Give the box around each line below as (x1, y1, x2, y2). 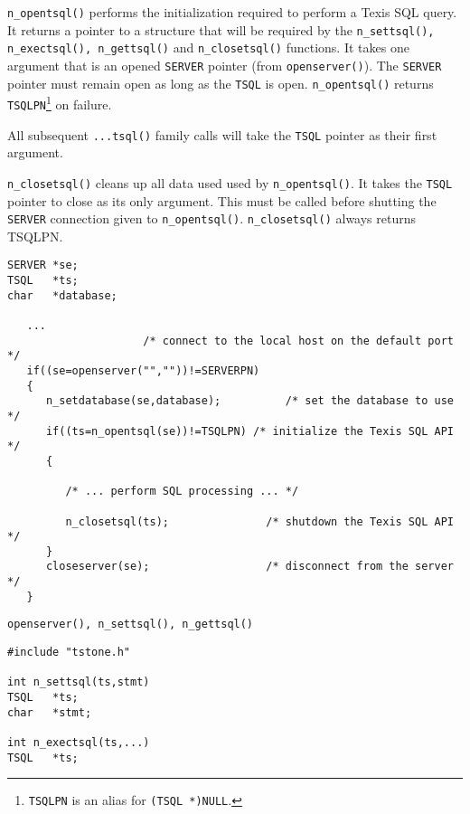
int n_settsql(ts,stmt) (7, 676, 150, 689)
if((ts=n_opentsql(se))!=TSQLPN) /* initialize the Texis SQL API (45, 424, 454, 438)
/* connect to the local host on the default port (143, 334, 454, 347)
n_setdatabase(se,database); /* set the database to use (45, 394, 454, 408)
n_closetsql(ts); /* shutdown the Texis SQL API (65, 515, 454, 528)
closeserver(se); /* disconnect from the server (45, 560, 454, 573)
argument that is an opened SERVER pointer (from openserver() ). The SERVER (7, 55, 442, 74)
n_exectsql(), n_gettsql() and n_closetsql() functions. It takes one (7, 38, 409, 57)
